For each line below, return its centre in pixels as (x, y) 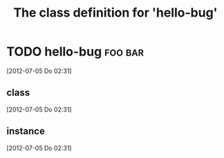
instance (26, 131)
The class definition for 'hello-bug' (115, 13)
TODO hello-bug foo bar (75, 52)
